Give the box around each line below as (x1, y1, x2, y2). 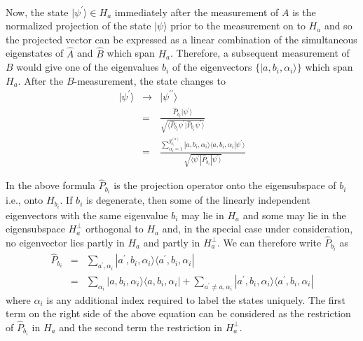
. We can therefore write (217, 235, 322, 249)
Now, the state (6, 4, 69, 19)
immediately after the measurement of (114, 4, 279, 19)
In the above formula (6, 178, 95, 193)
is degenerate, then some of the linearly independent (85, 193, 310, 207)
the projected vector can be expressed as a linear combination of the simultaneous (6, 32, 357, 46)
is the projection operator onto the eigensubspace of (114, 178, 336, 193)
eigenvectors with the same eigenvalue (6, 207, 168, 222)
